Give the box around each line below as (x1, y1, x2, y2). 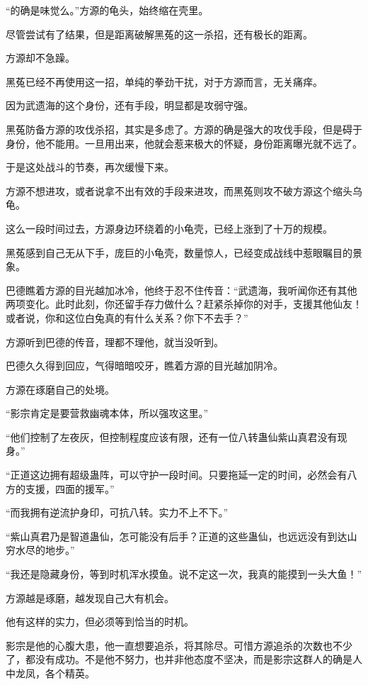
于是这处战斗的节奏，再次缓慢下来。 (6, 160, 174, 174)
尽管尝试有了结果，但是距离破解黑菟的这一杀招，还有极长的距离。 (6, 26, 313, 41)
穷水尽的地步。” (6, 542, 75, 557)
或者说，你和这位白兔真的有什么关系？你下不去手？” (6, 310, 248, 325)
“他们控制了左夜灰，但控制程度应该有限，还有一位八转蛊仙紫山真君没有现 (6, 429, 347, 444)
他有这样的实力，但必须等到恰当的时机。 (6, 614, 194, 629)
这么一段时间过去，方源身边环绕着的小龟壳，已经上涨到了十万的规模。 (6, 221, 333, 235)
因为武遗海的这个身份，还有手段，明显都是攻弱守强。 (6, 98, 253, 113)
